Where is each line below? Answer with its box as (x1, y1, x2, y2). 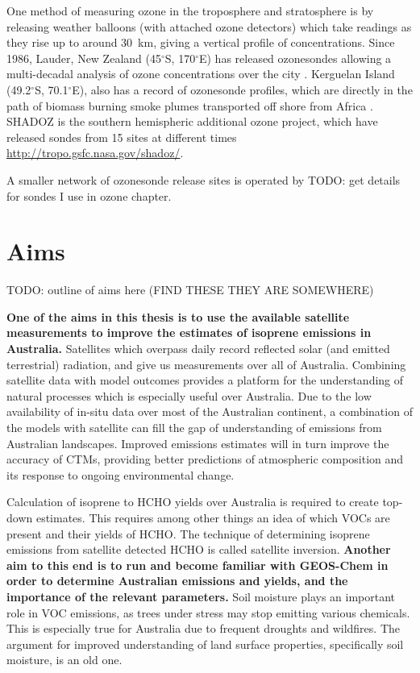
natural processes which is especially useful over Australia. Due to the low (6, 387, 372, 404)
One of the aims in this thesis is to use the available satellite (6, 308, 350, 325)
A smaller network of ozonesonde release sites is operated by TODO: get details (6, 171, 401, 188)
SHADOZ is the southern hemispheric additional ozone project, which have (6, 113, 378, 130)
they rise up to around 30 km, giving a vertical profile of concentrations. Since (6, 34, 395, 51)
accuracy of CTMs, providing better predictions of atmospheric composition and (6, 451, 404, 467)
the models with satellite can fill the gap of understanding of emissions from (6, 419, 382, 435)
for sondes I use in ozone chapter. (6, 187, 172, 204)
